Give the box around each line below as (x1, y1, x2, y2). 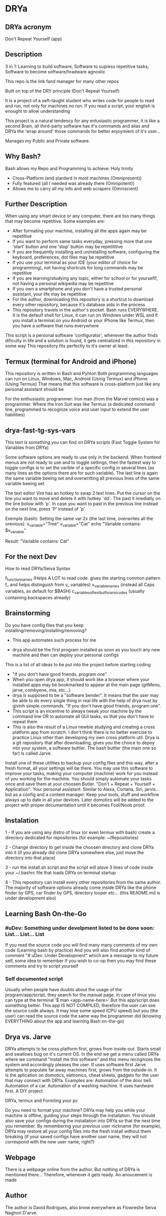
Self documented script (5, 975, 63, 982)
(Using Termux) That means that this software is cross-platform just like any (5, 381, 161, 387)
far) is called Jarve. (12, 750, 52, 756)
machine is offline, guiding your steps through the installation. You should (5, 1112, 155, 1119)
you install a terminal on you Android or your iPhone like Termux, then (12, 318, 155, 323)
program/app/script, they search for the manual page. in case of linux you (5, 992, 156, 998)
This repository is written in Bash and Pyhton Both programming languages (5, 371, 159, 377)
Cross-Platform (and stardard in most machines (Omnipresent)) (12, 175, 142, 181)
